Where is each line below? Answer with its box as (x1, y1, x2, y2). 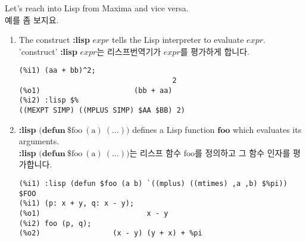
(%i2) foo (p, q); (18, 219, 92, 228)
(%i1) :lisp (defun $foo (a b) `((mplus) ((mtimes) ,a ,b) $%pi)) (18, 179, 288, 188)
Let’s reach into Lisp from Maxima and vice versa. (5, 2, 189, 14)
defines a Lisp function (132, 123, 215, 135)
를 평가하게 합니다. (180, 45, 249, 57)
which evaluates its (232, 123, 302, 135)
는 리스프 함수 (129, 146, 182, 159)
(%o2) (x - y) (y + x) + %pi (18, 229, 202, 238)
